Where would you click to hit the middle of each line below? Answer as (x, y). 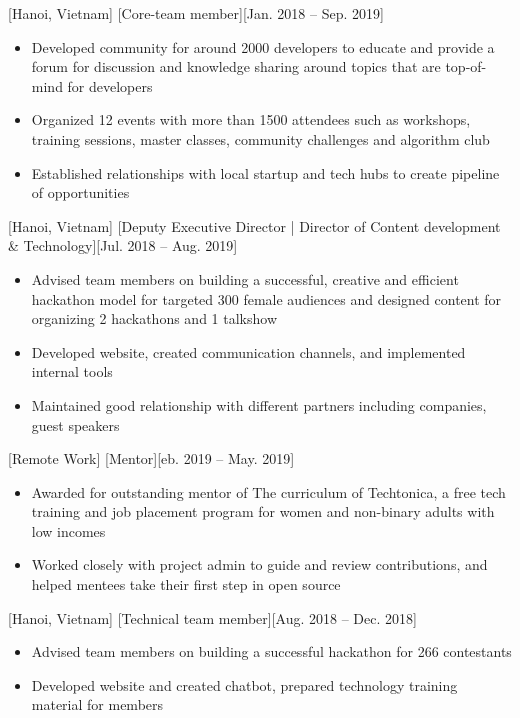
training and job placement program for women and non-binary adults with (263, 511)
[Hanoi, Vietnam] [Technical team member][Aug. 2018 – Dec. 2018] (212, 617)
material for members (97, 704)
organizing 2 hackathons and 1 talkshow (154, 318)
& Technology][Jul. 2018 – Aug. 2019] (123, 245)
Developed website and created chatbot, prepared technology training (244, 684)
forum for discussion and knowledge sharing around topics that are (236, 66)
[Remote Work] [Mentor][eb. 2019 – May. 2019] (151, 458)
